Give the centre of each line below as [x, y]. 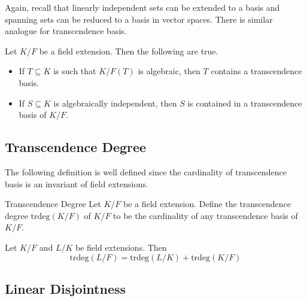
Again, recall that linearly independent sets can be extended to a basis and [142, 7]
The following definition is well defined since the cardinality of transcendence [146, 171]
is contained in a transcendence [245, 103]
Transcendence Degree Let [53, 204]
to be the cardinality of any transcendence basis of [206, 215]
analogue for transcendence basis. [66, 31]
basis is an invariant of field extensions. [77, 183]
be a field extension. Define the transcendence [207, 204]
